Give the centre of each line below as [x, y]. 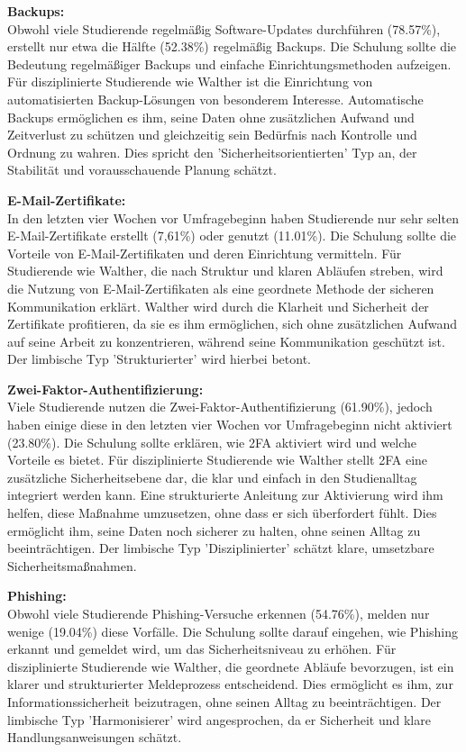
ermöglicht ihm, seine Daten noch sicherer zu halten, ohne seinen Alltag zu [214, 530]
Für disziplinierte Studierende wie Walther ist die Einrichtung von [190, 82]
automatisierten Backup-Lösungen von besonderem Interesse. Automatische [215, 99]
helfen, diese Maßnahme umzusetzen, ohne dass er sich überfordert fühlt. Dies [222, 513]
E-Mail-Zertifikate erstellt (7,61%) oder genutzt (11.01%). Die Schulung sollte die [232, 236]
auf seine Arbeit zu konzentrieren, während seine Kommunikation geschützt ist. [226, 341]
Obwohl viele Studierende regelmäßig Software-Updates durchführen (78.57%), [224, 28]
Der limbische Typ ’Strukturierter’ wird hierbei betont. [159, 359]
